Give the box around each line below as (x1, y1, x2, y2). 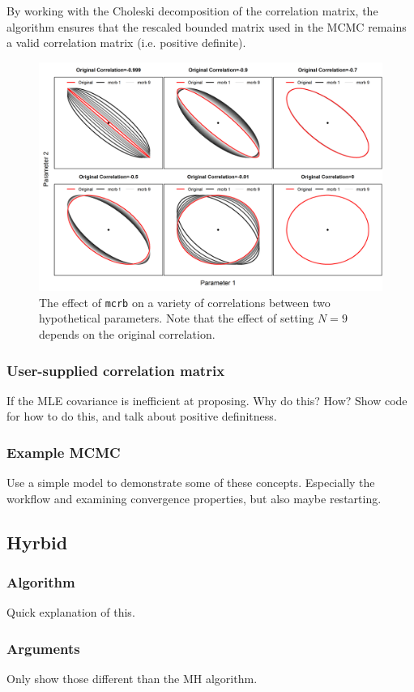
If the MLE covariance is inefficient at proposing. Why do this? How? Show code (6, 391, 408, 408)
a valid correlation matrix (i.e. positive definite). (6, 34, 246, 51)
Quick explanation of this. (6, 604, 135, 621)
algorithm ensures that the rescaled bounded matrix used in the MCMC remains (6, 18, 407, 35)
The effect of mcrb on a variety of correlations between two (39, 293, 331, 310)
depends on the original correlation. (39, 326, 216, 343)
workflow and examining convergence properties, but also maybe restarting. (6, 489, 382, 506)
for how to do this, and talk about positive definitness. (6, 408, 277, 425)
